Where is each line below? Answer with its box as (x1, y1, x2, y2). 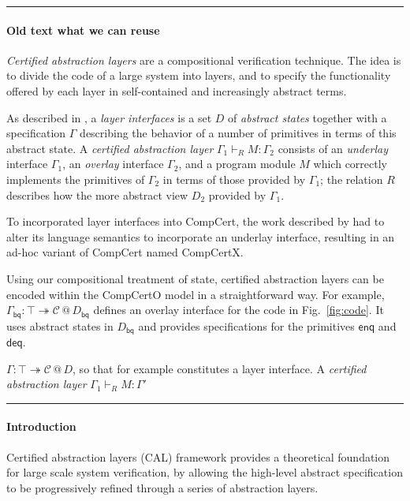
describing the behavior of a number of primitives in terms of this (80, 125, 397, 141)
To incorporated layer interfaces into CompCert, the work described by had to (6, 213, 385, 230)
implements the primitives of (6, 170, 145, 187)
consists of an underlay (278, 140, 389, 156)
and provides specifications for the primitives (138, 317, 355, 334)
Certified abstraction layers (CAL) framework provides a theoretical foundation (6, 448, 390, 465)
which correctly (313, 155, 387, 172)
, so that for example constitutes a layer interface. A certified (73, 360, 367, 376)
